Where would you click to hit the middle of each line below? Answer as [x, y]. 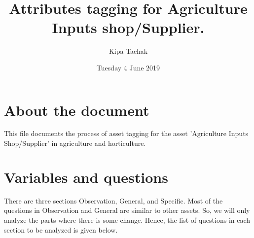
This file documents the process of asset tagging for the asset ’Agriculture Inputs [126, 133]
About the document [77, 110]
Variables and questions [86, 177]
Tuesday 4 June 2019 [128, 67]
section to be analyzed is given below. [61, 229]
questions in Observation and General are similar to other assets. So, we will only [127, 210]
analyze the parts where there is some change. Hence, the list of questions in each [127, 220]
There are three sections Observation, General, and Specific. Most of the [113, 200]
